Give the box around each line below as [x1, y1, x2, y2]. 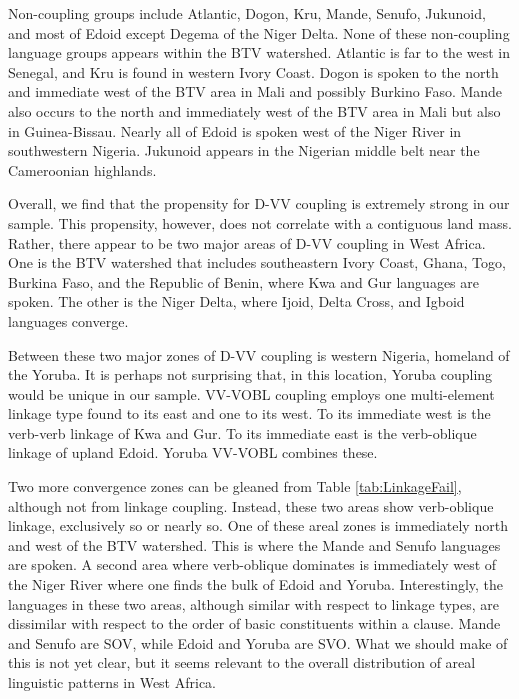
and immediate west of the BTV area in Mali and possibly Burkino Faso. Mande [8, 81, 503, 102]
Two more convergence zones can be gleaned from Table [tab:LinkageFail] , [8, 476, 462, 497]
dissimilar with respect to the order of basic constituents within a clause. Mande [8, 613, 501, 634]
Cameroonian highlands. [8, 159, 157, 180]
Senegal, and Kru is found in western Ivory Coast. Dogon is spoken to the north [8, 61, 499, 82]
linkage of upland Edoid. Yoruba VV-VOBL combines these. [8, 442, 378, 463]
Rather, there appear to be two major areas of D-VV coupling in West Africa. [8, 232, 486, 253]
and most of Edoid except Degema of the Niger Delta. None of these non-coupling [8, 22, 510, 43]
